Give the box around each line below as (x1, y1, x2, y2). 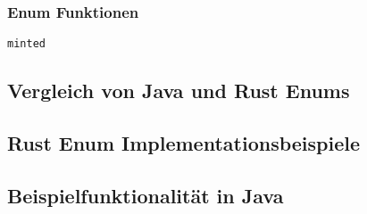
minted (7, 37, 46, 51)
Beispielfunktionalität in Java (7, 181, 284, 209)
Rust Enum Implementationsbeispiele (7, 129, 361, 157)
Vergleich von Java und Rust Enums (7, 77, 350, 104)
